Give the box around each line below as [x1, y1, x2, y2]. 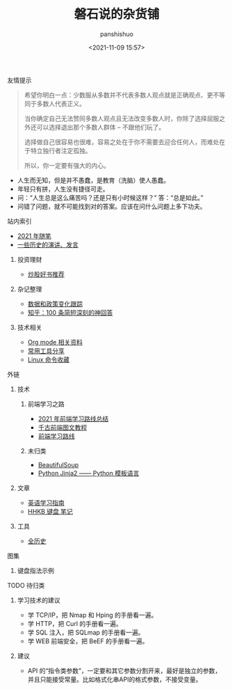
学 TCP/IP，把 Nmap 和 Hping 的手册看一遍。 [27, 611, 158, 619]
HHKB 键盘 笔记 [27, 507, 73, 515]
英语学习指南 [27, 499, 65, 507]
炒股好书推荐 [27, 269, 65, 279]
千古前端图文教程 [38, 423, 88, 432]
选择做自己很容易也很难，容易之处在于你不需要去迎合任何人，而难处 [24, 137, 219, 146]
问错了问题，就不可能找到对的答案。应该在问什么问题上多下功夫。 [17, 202, 206, 210]
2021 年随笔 [17, 231, 52, 240]
